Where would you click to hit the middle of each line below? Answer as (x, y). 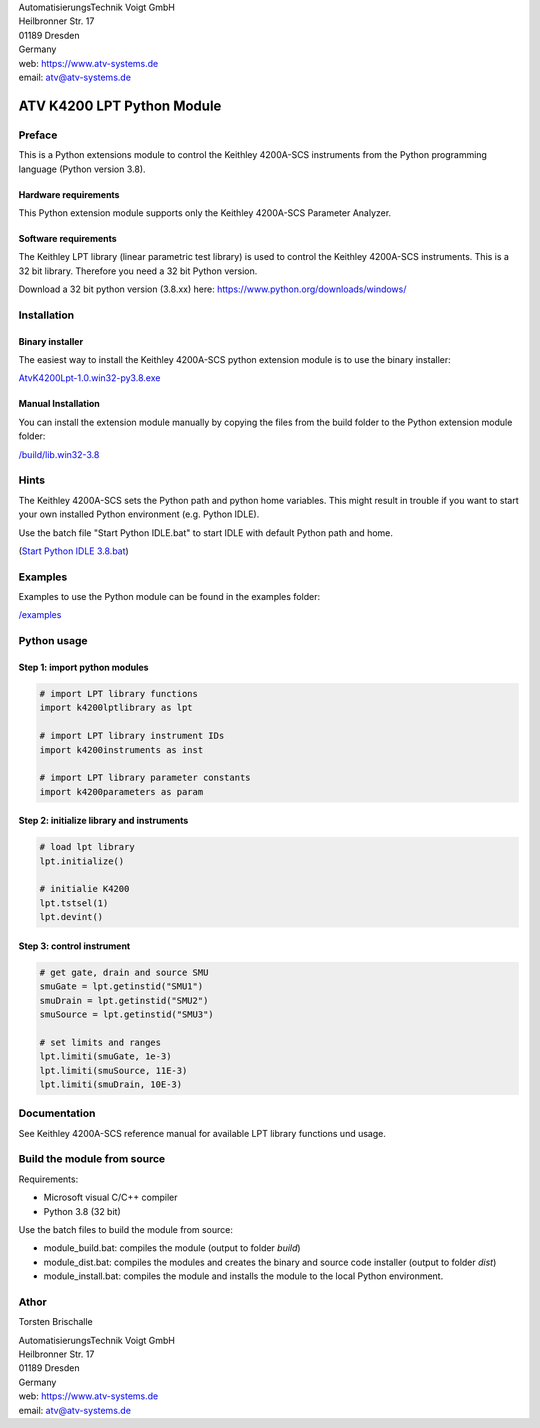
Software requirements (67, 238)
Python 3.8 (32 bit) (82, 1211)
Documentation (57, 1113)
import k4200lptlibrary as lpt (116, 708)
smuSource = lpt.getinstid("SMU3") (126, 1014)
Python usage (53, 641)
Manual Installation (59, 404)
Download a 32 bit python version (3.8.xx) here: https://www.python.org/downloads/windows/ (212, 289)
